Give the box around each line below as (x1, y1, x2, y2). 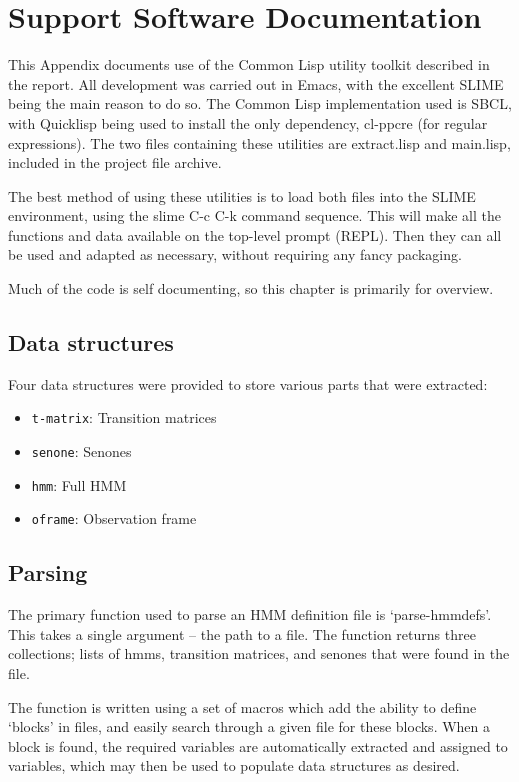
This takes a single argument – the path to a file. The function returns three (8, 623, 476, 644)
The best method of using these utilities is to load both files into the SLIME (8, 185, 476, 206)
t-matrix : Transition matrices (31, 407, 217, 428)
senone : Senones (31, 441, 132, 462)
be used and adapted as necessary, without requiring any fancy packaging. (8, 244, 462, 265)
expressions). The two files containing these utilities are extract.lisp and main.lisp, (8, 132, 511, 153)
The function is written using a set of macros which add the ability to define (8, 696, 477, 717)
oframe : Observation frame (31, 508, 197, 529)
